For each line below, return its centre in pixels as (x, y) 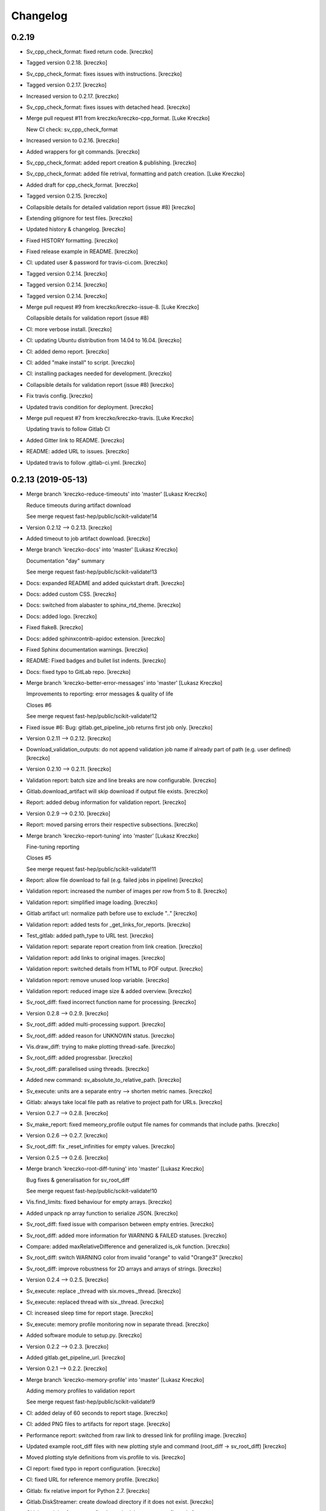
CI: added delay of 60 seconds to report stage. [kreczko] (97, 1413)
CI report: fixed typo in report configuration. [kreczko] (93, 1468)
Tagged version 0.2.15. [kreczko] (67, 196)
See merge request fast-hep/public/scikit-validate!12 (92, 716)
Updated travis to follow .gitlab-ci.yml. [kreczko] (86, 462)
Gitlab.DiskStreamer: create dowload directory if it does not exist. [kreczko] (120, 1501)
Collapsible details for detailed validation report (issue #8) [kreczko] (111, 207)
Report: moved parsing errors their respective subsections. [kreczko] (112, 824)
